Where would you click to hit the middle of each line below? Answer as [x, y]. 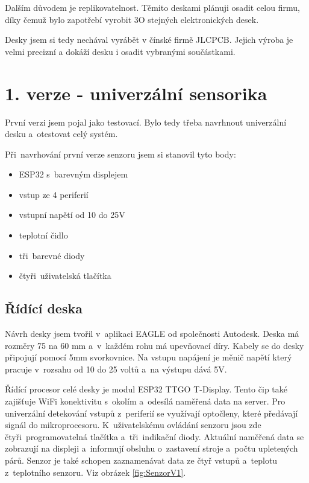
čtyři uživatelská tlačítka [65, 276]
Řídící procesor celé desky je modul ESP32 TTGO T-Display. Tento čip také [146, 389]
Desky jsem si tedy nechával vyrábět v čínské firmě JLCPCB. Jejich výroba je [149, 40]
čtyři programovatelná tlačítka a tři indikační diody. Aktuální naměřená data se [154, 436]
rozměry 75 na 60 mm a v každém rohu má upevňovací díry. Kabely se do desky [154, 345]
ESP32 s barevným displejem [73, 174]
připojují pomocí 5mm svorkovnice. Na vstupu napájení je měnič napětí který [148, 357]
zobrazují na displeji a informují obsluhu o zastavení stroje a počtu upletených [151, 448]
